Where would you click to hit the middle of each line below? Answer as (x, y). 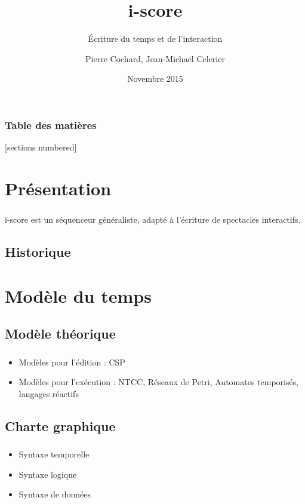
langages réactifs (49, 393)
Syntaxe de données (55, 494)
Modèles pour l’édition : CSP (72, 362)
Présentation (58, 188)
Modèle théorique (60, 334)
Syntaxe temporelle (54, 454)
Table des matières (51, 125)
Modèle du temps (78, 295)
